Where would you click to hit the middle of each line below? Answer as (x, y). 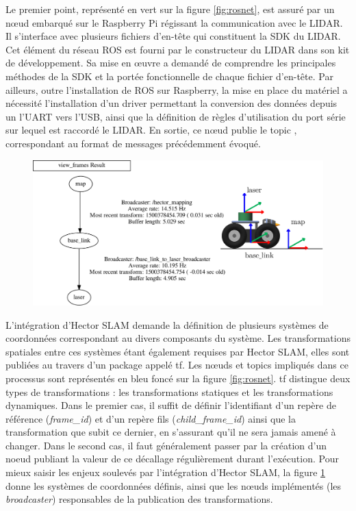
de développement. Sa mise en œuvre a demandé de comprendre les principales (171, 63)
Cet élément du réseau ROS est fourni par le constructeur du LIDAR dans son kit (178, 49)
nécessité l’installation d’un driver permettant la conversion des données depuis (171, 103)
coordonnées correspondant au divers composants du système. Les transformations (178, 338)
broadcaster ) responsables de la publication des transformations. (139, 499)
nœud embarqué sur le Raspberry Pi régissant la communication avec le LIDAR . (174, 22)
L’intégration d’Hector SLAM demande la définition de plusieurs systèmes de (167, 324)
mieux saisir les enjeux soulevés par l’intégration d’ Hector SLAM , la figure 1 (166, 472)
